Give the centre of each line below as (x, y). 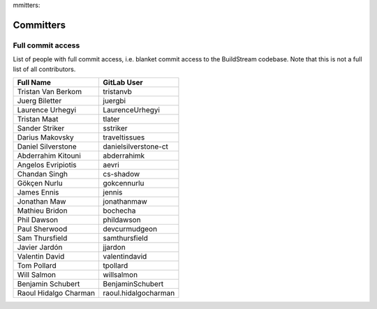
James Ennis (38, 192)
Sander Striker (41, 128)
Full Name (34, 82)
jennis (113, 192)
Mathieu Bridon (42, 211)
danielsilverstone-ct (136, 146)
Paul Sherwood (42, 229)
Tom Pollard (37, 265)
